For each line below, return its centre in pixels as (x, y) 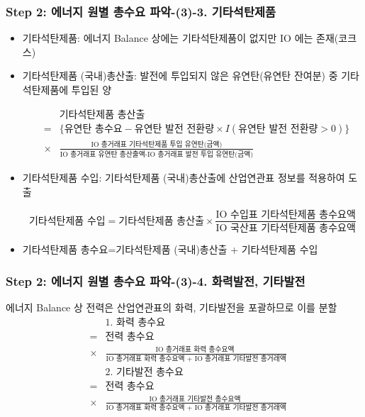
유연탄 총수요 (93, 129)
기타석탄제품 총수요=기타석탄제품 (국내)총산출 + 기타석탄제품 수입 (170, 249)
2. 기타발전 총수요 (144, 372)
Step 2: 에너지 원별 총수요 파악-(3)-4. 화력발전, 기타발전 (156, 280)
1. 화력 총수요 (135, 322)
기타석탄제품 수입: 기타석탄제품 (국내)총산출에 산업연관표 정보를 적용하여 (184, 178)
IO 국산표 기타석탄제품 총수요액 (286, 229)
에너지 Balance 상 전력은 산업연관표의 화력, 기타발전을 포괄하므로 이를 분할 (172, 307)
